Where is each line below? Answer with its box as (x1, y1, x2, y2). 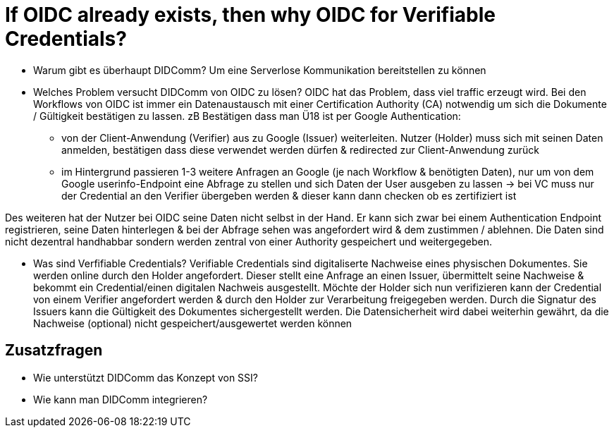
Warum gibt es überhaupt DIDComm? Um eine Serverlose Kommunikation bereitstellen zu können (33, 63, 486, 76)
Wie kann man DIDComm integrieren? (33, 393, 208, 405)
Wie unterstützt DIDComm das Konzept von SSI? (33, 371, 258, 384)
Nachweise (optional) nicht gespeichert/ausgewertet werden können (33, 317, 352, 329)
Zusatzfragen (5, 341, 103, 360)
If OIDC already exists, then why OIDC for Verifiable (5, 3, 496, 27)
